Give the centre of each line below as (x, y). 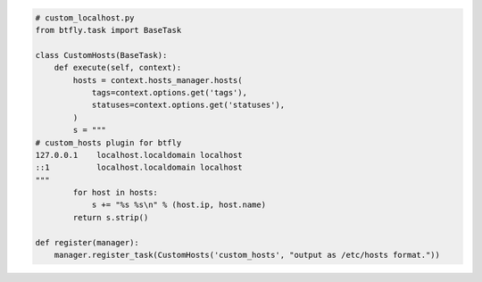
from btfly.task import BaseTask (108, 30)
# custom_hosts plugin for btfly (108, 142)
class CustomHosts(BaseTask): (101, 55)
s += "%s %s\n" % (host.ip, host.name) (179, 205)
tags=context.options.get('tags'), (169, 92)
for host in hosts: (115, 193)
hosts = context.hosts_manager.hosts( (158, 80)
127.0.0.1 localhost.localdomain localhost (139, 155)
